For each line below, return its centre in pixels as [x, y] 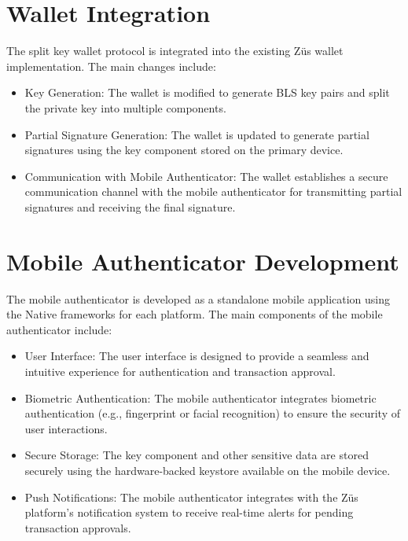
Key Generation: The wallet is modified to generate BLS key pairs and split [207, 92]
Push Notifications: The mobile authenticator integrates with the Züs [191, 497]
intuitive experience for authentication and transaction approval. [180, 371]
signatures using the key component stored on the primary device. [184, 150]
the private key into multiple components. [125, 107]
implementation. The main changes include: [111, 66]
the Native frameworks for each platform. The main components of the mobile [195, 314]
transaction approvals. [78, 527]
